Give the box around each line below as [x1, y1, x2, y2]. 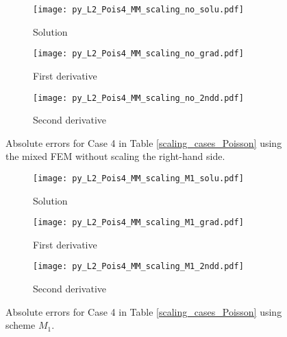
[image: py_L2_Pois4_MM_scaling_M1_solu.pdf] [33, 173, 244, 183]
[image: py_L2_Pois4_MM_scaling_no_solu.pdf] [33, 5, 244, 14]
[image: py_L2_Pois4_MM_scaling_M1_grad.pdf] [33, 218, 244, 228]
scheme [5, 318, 36, 332]
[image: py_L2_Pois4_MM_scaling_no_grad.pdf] [33, 49, 244, 59]
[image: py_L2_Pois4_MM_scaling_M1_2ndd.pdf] [33, 262, 244, 272]
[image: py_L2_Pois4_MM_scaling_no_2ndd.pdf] [33, 93, 244, 103]
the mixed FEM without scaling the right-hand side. [5, 149, 225, 163]
